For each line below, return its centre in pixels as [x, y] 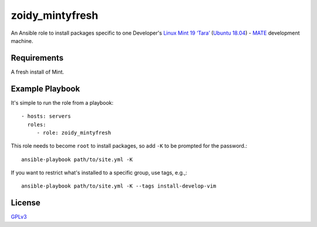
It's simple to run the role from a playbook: [62, 102]
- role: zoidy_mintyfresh [74, 133]
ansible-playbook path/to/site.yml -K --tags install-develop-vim [119, 186]
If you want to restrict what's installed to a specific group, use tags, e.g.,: [99, 173]
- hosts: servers [46, 116]
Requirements [37, 58]
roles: [37, 124]
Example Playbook [45, 89]
